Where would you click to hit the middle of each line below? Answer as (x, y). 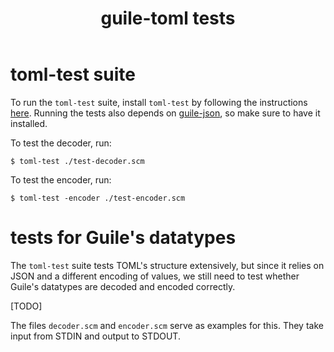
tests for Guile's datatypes (123, 238)
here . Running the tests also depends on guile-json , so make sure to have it (165, 113)
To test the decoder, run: (61, 143)
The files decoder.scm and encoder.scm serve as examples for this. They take (167, 325)
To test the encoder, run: (61, 179)
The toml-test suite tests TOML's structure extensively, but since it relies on (167, 265)
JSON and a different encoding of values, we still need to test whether (155, 276)
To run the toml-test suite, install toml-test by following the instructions (159, 102)
